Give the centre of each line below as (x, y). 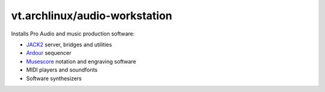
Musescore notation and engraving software (81, 61)
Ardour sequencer (49, 53)
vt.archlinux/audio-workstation (92, 16)
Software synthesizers (54, 78)
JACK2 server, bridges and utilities (69, 44)
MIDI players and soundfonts (62, 70)
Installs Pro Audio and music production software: (73, 34)
